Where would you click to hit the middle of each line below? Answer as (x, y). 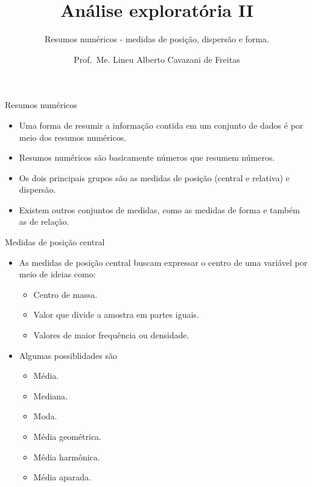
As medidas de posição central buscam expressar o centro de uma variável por (163, 262)
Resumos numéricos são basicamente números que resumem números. (147, 157)
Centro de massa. (65, 294)
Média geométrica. (68, 436)
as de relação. (44, 221)
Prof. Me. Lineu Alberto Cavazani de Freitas (157, 59)
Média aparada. (62, 477)
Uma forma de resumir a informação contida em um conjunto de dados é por (161, 125)
